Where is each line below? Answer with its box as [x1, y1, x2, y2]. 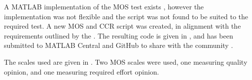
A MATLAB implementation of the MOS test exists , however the [4, 1, 204, 11]
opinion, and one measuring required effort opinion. [4, 66, 159, 77]
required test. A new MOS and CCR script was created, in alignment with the [4, 21, 241, 31]
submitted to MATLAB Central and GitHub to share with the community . [4, 40, 233, 50]
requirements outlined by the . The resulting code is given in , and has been [4, 30, 233, 40]
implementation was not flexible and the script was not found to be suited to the [4, 11, 249, 21]
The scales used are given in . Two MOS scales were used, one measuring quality [4, 56, 248, 67]
